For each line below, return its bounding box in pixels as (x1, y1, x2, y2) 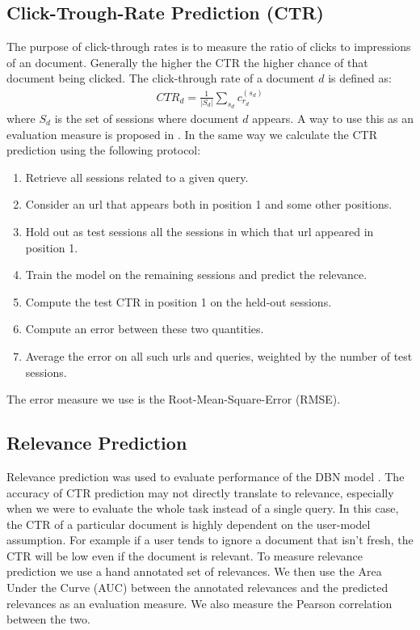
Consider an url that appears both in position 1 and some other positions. (25, 196, 393, 213)
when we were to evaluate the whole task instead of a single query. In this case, (6, 500, 399, 517)
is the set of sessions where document (54, 110, 239, 126)
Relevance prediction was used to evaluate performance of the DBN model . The (6, 467, 405, 484)
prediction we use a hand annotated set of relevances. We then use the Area (6, 563, 382, 580)
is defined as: (328, 70, 392, 87)
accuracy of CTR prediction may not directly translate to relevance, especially (6, 484, 394, 501)
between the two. (6, 611, 90, 628)
